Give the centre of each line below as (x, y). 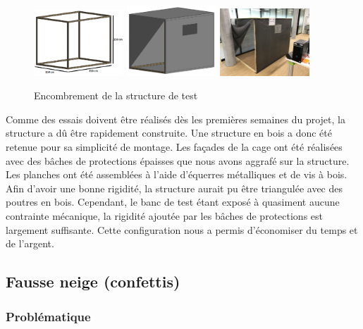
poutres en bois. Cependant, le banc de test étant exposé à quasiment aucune (173, 202)
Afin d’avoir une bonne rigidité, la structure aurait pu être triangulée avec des (174, 188)
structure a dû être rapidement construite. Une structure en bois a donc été (169, 133)
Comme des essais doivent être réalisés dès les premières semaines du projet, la (176, 119)
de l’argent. (30, 243)
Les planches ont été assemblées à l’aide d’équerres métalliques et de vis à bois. (177, 174)
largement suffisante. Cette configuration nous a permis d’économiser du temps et (182, 229)
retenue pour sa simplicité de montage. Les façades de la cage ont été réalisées (174, 147)
